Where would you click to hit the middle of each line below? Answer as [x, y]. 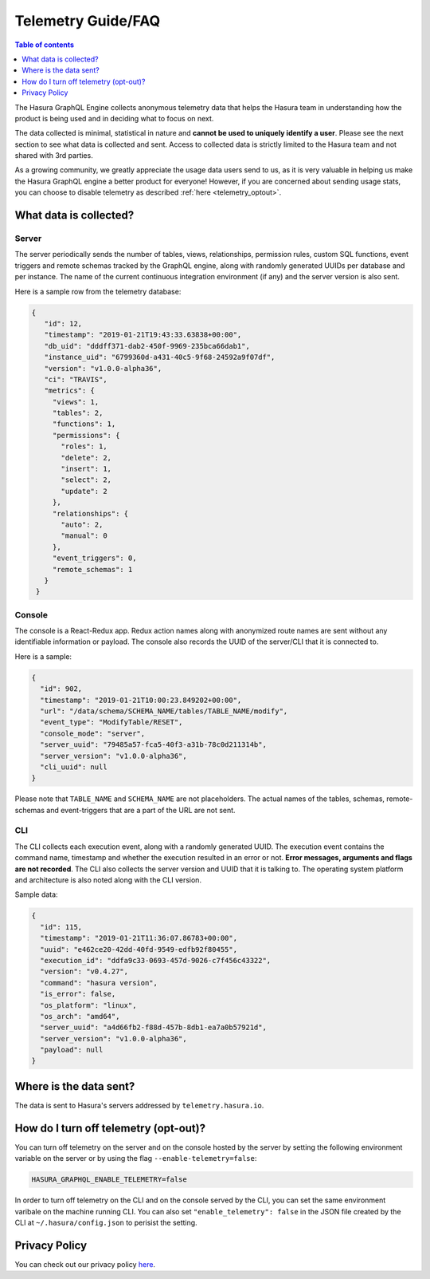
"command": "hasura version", [99, 983]
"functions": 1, [84, 424]
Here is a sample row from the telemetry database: [98, 291]
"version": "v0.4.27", [84, 972]
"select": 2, [86, 480]
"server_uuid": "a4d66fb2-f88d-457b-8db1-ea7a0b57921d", [153, 1028]
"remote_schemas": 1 [92, 569]
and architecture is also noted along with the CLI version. [108, 880]
